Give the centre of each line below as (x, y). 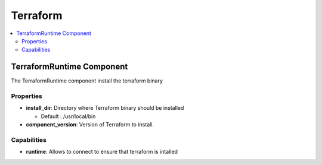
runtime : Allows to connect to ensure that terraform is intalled (102, 152)
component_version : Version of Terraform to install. (90, 125)
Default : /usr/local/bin (68, 116)
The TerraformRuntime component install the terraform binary (87, 81)
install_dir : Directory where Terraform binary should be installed (105, 108)
